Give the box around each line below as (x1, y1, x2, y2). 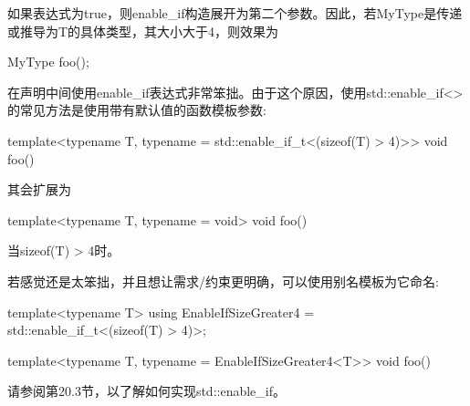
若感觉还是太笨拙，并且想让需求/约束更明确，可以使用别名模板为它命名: (7, 271, 439, 290)
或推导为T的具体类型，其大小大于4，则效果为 (7, 21, 279, 40)
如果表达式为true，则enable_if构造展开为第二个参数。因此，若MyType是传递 (7, 4, 463, 22)
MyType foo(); (7, 52, 89, 71)
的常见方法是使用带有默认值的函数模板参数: (7, 100, 266, 120)
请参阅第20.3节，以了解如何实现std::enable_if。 (7, 381, 286, 401)
